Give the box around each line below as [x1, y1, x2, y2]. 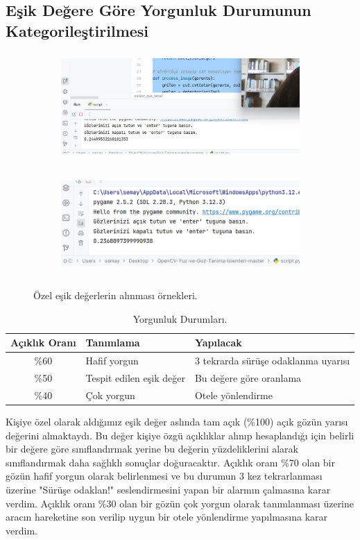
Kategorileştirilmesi [6, 19, 149, 41]
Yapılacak [194, 335, 242, 350]
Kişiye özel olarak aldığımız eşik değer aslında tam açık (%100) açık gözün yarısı [6, 414, 348, 428]
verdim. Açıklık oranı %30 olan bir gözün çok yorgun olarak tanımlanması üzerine [6, 496, 354, 510]
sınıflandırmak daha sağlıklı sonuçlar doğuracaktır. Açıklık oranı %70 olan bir [6, 455, 335, 469]
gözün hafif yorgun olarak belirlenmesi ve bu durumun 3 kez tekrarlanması [6, 469, 323, 483]
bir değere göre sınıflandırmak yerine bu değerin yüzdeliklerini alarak [6, 441, 299, 456]
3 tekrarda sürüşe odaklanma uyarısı [194, 353, 350, 368]
